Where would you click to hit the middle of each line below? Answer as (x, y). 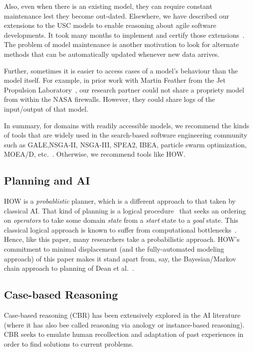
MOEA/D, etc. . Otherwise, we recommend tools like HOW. (95, 154)
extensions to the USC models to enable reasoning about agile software (110, 25)
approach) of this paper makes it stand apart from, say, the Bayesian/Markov (120, 258)
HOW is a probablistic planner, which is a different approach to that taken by (120, 201)
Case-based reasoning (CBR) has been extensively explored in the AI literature (122, 315)
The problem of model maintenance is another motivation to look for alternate (122, 44)
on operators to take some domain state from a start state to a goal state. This (121, 220)
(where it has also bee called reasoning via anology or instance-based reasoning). (124, 324)
